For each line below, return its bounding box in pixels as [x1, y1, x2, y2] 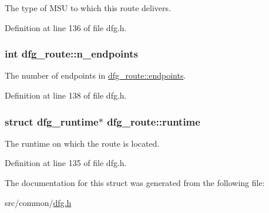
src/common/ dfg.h [5, 196, 72, 208]
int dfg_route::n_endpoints [5, 46, 139, 61]
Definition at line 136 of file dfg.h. [5, 21, 127, 33]
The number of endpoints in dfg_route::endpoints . [5, 69, 186, 82]
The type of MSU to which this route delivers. [5, 2, 171, 13]
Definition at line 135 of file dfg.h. [5, 157, 127, 169]
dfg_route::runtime [107, 114, 200, 129]
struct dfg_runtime [5, 114, 99, 129]
